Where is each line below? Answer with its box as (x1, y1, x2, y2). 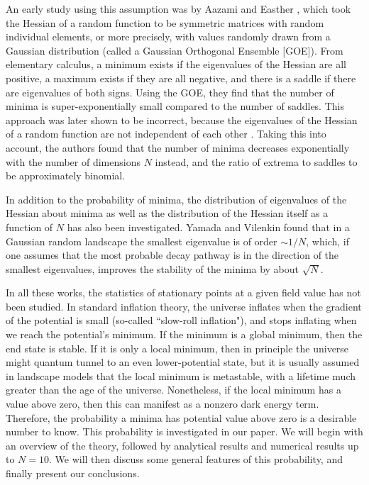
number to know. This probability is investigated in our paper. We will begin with (6, 424, 363, 439)
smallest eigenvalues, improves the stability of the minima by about (6, 261, 299, 276)
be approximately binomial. (6, 168, 126, 183)
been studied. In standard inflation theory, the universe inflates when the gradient (6, 299, 362, 313)
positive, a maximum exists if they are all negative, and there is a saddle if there (6, 70, 356, 85)
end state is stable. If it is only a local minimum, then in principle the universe (6, 340, 349, 355)
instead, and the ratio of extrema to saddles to (155, 154, 358, 169)
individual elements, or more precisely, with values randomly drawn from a (6, 29, 331, 44)
